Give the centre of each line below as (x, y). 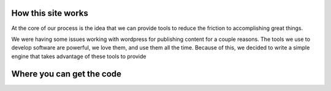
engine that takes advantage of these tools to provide (79, 56)
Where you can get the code (67, 74)
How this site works (50, 13)
